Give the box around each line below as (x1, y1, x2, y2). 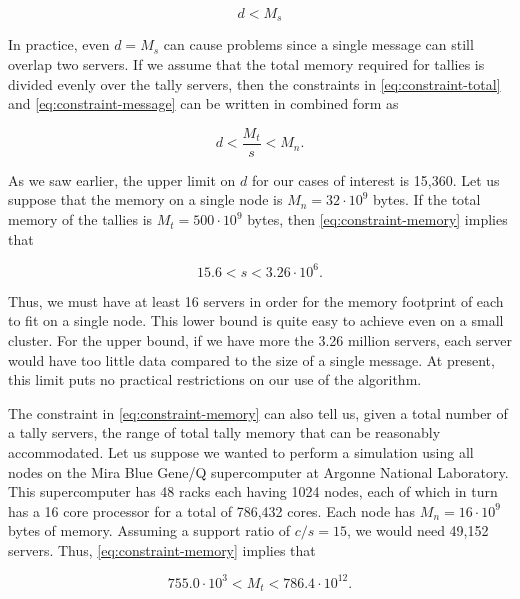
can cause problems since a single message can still (163, 34, 474, 55)
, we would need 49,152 (346, 520, 489, 541)
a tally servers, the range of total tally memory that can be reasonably (8, 422, 441, 443)
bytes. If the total (373, 189, 481, 210)
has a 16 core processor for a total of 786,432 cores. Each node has (8, 500, 416, 521)
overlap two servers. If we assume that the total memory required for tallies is (8, 54, 485, 75)
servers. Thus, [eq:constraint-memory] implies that (8, 539, 316, 560)
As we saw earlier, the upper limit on (8, 169, 236, 190)
